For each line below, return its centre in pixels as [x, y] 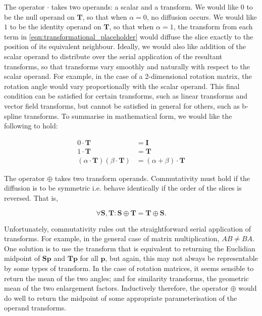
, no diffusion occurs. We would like [202, 16]
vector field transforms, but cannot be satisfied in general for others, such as [122, 105]
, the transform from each [213, 27]
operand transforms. [35, 308]
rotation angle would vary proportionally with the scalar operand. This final [122, 86]
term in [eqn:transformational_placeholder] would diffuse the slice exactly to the [129, 36]
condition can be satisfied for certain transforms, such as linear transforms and [126, 96]
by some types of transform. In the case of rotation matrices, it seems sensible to [129, 268]
